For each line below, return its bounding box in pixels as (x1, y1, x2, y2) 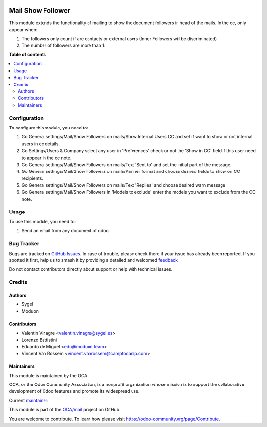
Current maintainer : (9, 397, 49, 403)
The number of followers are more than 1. (21, 43, 106, 48)
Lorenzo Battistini (21, 337, 57, 343)
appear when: (9, 26, 38, 32)
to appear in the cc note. (21, 155, 72, 161)
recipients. (21, 175, 43, 181)
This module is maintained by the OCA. (9, 372, 89, 378)
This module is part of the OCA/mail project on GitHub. (9, 407, 121, 413)
